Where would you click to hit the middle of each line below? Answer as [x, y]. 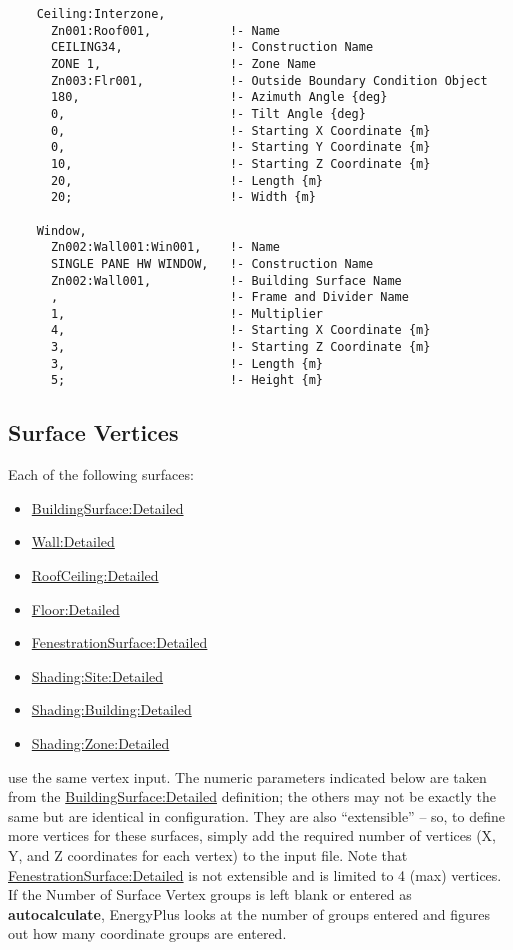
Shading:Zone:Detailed [100, 743]
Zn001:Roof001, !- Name [165, 30]
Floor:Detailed [75, 608]
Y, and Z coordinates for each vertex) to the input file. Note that [208, 855]
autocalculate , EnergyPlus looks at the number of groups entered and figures [249, 913]
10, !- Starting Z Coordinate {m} [240, 163]
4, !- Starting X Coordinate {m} [240, 330]
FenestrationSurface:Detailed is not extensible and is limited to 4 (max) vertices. [255, 874]
